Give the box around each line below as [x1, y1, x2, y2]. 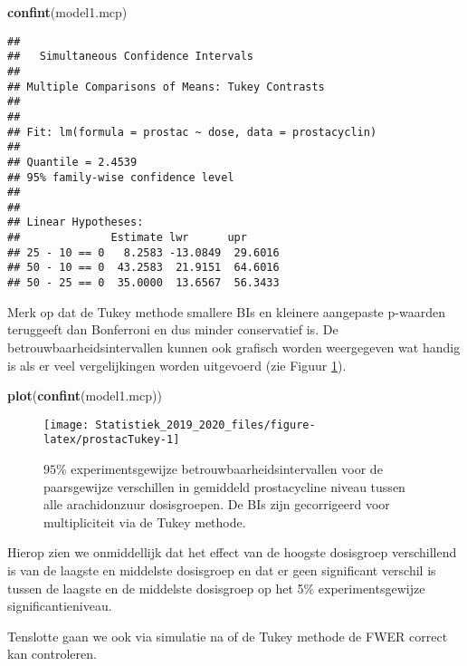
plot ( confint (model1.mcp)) [7, 386, 162, 405]
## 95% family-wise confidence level [7, 170, 234, 184]
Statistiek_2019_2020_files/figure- [95, 418, 316, 431]
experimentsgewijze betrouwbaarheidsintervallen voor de [71, 459, 383, 478]
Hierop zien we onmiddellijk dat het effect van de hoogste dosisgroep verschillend [7, 543, 457, 562]
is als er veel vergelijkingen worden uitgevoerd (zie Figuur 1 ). [7, 355, 347, 374]
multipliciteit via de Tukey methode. [43, 512, 246, 531]
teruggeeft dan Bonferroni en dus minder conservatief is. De [7, 320, 338, 339]
